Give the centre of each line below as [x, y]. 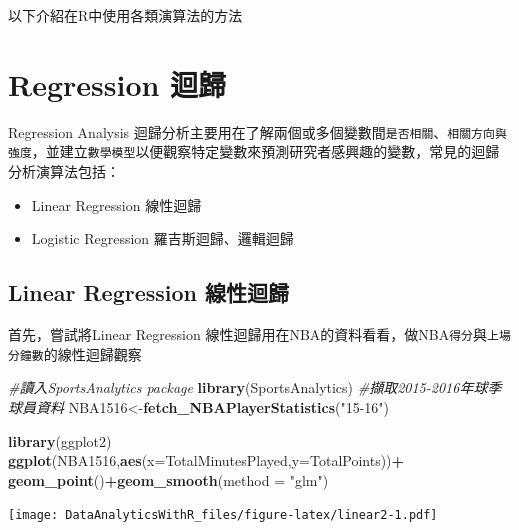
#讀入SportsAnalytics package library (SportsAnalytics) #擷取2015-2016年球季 [255, 387]
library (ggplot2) [60, 440]
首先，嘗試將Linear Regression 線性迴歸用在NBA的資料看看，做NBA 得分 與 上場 [259, 334]
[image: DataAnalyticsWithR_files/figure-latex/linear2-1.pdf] [223, 515]
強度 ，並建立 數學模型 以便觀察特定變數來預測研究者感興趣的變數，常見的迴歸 [254, 151]
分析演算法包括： [64, 171]
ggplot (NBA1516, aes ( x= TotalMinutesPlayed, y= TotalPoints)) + [206, 460]
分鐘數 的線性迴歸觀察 [75, 353]
